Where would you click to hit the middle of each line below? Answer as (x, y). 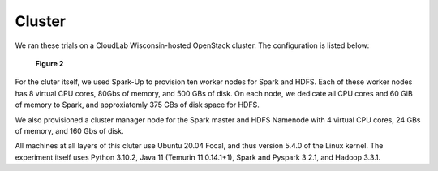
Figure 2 (49, 63)
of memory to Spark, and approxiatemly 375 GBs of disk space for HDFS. (137, 105)
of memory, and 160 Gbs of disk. (70, 130)
